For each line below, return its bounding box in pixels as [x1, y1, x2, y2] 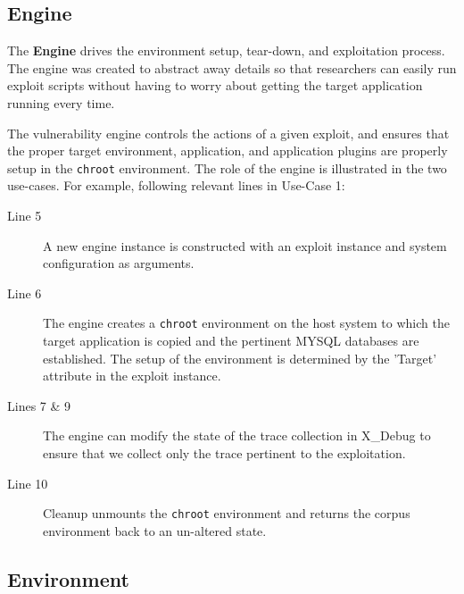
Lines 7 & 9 [7, 396, 71, 414]
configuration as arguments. [43, 254, 195, 272]
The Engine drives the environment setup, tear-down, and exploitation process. [7, 41, 445, 60]
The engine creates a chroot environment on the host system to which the [43, 314, 450, 332]
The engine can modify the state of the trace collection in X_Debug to [43, 426, 431, 445]
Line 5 [7, 206, 42, 225]
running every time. [7, 93, 115, 112]
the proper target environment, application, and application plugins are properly [7, 141, 448, 160]
